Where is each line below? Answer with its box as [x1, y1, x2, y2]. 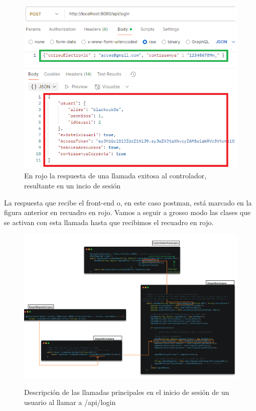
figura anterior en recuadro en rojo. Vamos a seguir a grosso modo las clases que [4, 207, 251, 218]
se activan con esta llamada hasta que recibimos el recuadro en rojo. [4, 217, 214, 227]
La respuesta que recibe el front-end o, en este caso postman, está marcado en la [4, 197, 252, 208]
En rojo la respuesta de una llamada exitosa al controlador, [24, 170, 207, 181]
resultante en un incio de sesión [24, 180, 120, 190]
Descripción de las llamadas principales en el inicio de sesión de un [24, 387, 229, 397]
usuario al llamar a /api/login [24, 397, 116, 407]
